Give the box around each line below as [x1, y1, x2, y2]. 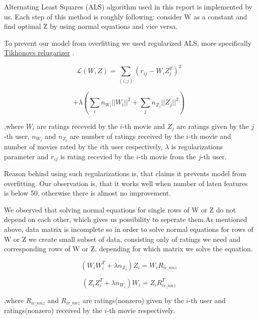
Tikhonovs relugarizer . [4, 47, 74, 58]
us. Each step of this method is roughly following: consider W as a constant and [4, 11, 248, 21]
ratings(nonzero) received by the [4, 305, 102, 316]
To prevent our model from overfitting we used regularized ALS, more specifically [4, 37, 252, 48]
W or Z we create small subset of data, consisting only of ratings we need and [4, 233, 241, 244]
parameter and [4, 151, 49, 161]
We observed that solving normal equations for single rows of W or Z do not [4, 204, 236, 214]
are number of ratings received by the [69, 130, 184, 141]
